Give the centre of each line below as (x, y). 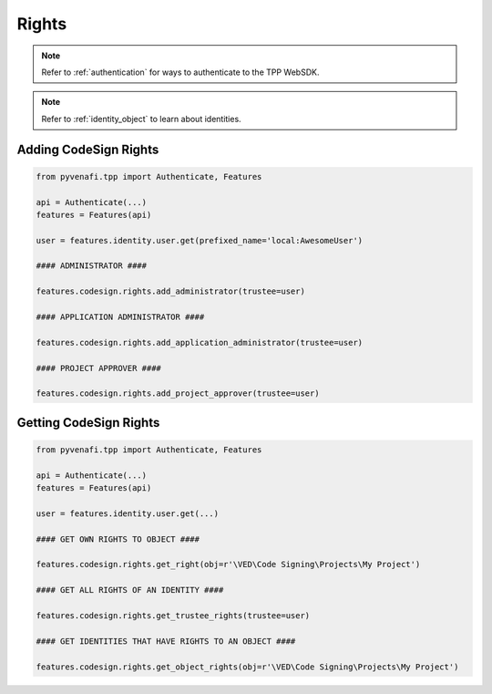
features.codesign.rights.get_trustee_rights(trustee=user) (173, 616)
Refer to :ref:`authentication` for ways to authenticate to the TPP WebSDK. (180, 72)
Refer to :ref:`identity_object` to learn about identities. (141, 119)
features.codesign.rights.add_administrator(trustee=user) (170, 291)
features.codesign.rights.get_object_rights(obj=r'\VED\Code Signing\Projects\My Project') (247, 667)
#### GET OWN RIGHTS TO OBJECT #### (118, 539)
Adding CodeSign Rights (88, 149)
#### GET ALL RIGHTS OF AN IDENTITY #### (130, 590)
